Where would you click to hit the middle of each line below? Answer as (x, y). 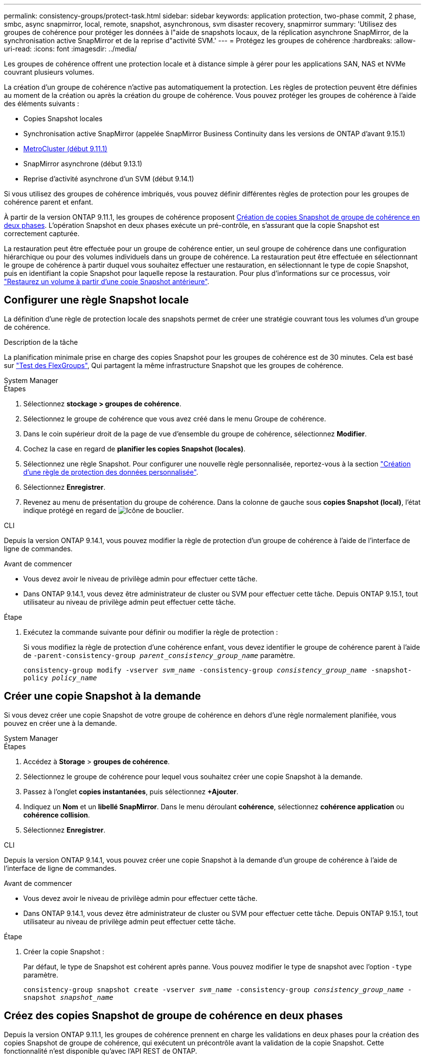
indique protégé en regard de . (104, 510)
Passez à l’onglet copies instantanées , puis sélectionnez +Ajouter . (131, 791)
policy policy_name (60, 678)
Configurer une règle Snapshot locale (96, 300)
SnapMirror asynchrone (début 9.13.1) (83, 164)
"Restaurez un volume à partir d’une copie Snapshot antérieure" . (107, 281)
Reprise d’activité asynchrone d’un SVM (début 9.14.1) (109, 179)
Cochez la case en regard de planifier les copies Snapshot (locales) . (134, 449)
